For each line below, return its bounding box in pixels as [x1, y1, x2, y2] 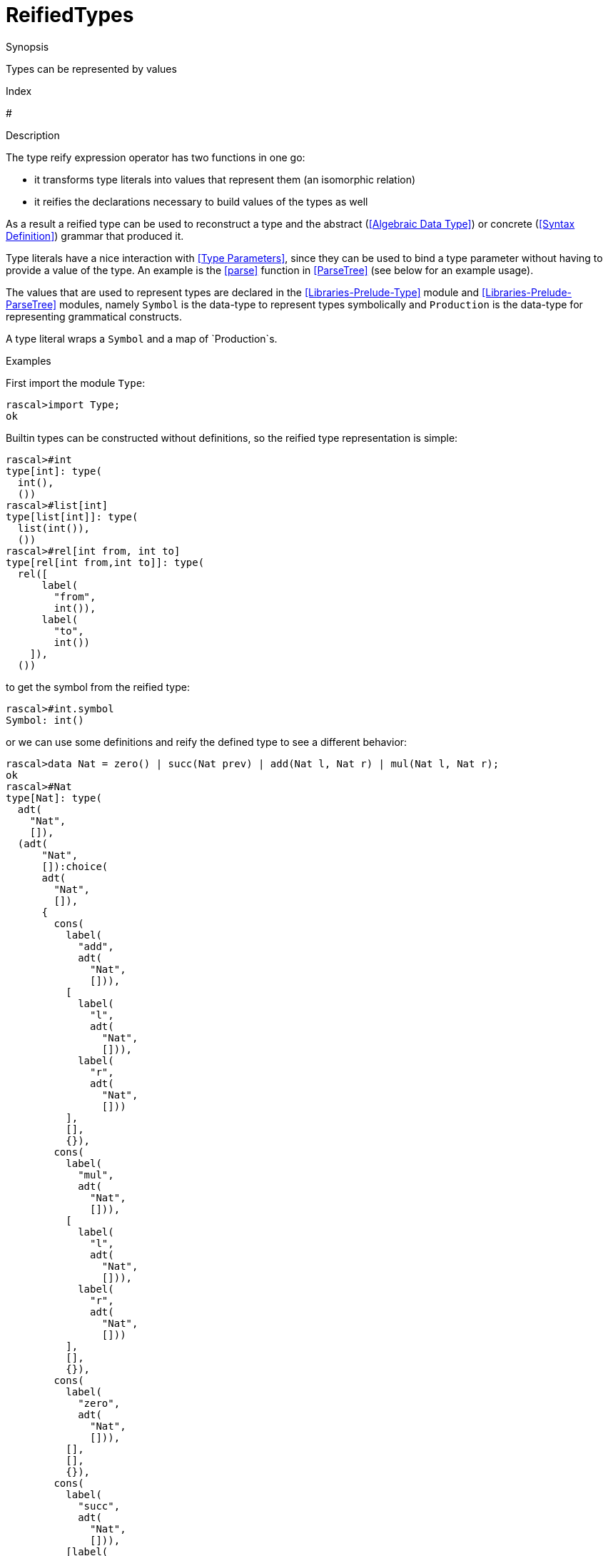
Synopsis [6, 40, 49, 53]
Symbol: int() [6, 714, 84, 726]
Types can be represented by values [6, 62, 177, 75]
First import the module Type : [6, 376, 146, 389]
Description [6, 128, 60, 141]
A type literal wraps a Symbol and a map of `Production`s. [6, 332, 278, 345]
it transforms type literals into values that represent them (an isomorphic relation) [34, 173, 416, 186]
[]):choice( [41, 860, 108, 872]
